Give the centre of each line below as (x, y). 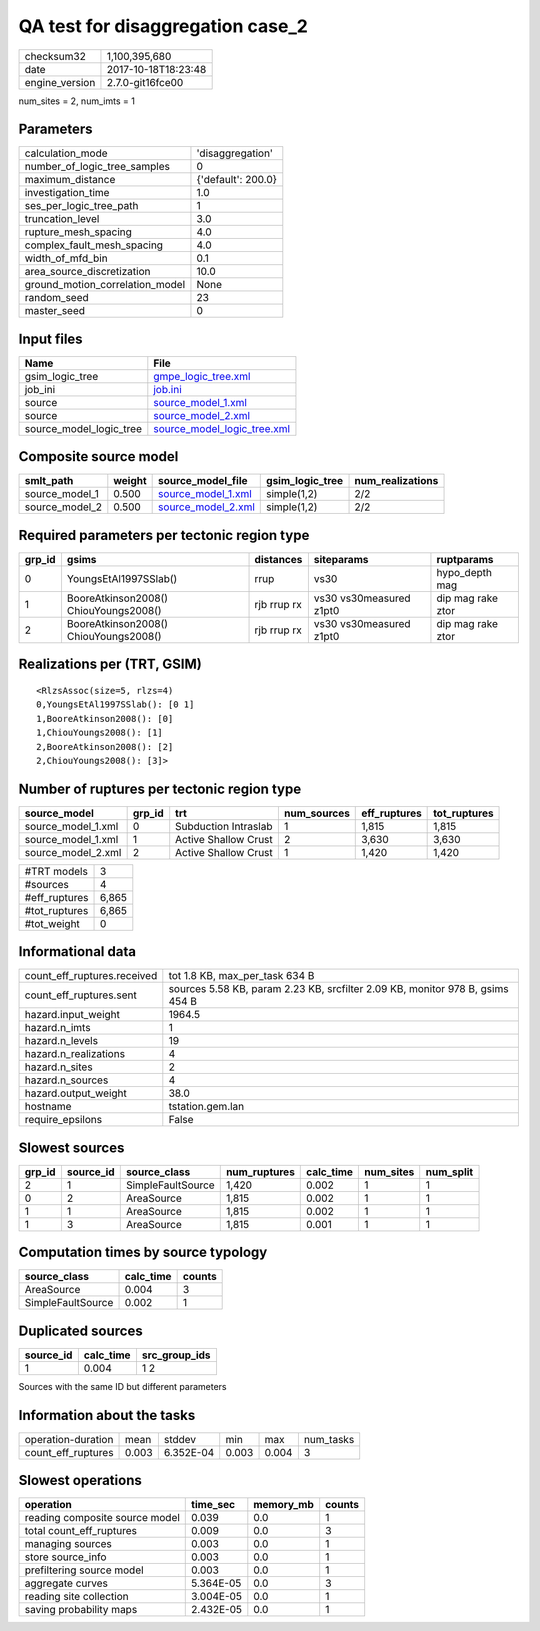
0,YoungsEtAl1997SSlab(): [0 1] (115, 704)
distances (278, 559)
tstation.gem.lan (206, 1107)
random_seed (56, 298)
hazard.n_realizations (74, 1054)
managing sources (68, 1544)
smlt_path (49, 481)
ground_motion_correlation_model (105, 285)
